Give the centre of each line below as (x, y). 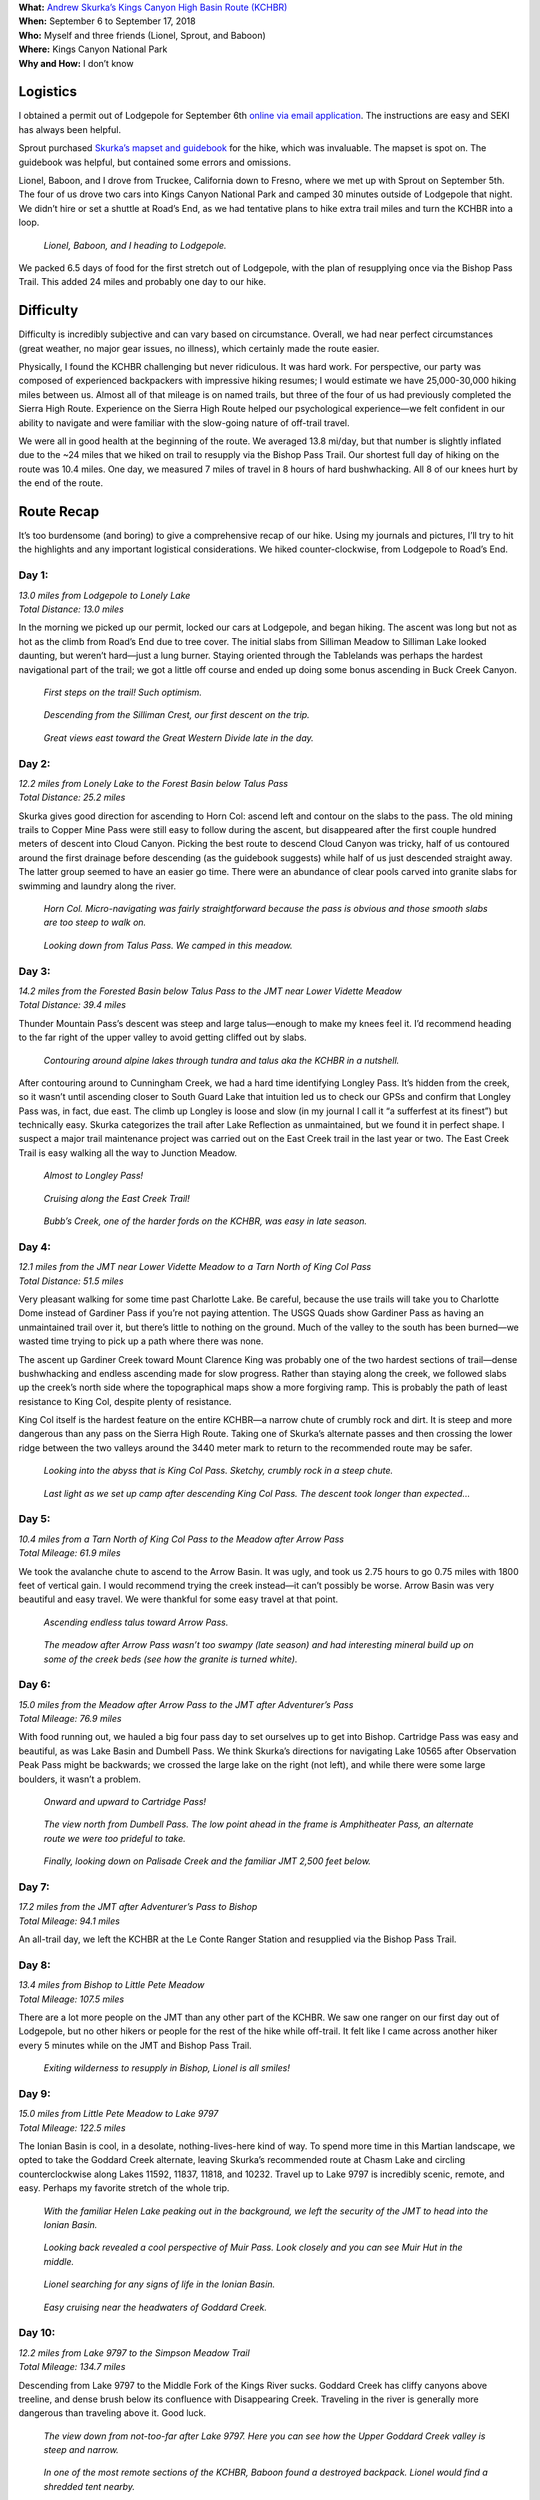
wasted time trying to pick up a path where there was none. (141, 1341)
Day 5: (34, 1519)
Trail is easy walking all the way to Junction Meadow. (128, 1152)
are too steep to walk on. (95, 922)
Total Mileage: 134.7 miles (72, 2367)
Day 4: (35, 1247)
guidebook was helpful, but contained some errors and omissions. (155, 162)
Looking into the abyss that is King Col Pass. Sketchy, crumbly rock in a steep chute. (218, 1471)
